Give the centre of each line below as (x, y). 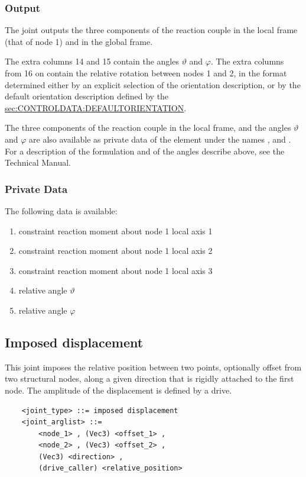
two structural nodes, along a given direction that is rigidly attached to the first (149, 378)
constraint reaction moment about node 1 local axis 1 (115, 231)
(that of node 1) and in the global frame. (79, 41)
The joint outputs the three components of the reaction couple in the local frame (151, 30)
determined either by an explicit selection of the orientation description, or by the (153, 84)
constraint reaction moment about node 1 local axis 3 (115, 270)
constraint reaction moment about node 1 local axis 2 (115, 251)
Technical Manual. (38, 162)
